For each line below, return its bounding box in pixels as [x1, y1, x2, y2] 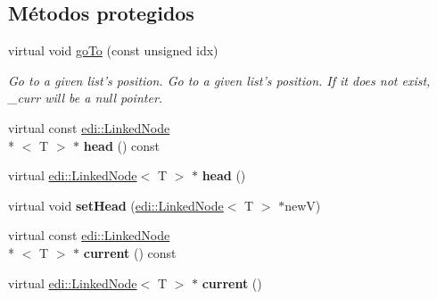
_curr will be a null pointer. [8, 88, 163, 107]
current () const [83, 243, 177, 262]
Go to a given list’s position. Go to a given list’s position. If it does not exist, [8, 71, 431, 89]
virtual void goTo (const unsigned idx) [8, 41, 218, 60]
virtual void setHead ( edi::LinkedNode [8, 195, 224, 214]
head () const [83, 136, 161, 154]
